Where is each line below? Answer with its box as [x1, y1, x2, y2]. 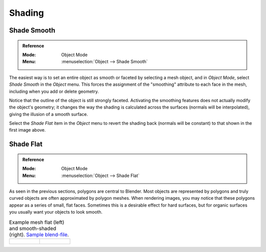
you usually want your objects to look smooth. [9, 209, 103, 215]
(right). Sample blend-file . [9, 231, 69, 238]
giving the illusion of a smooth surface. [9, 111, 88, 117]
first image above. [9, 127, 46, 133]
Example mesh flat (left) [9, 218, 65, 225]
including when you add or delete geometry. [9, 88, 99, 94]
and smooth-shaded [9, 225, 57, 232]
